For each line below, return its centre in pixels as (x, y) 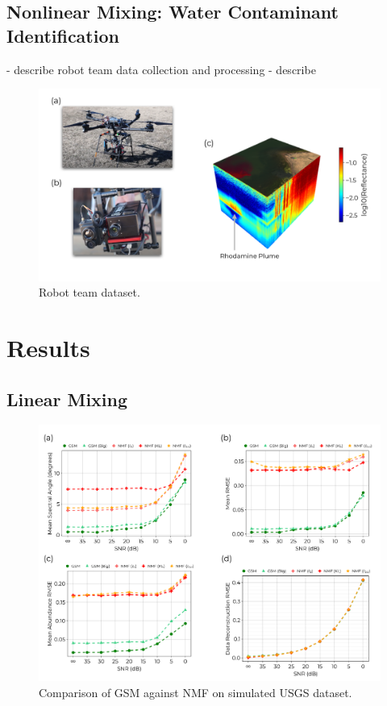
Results (48, 348)
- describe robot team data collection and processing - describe (161, 69)
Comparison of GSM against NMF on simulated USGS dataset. (196, 692)
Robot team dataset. (89, 292)
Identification (63, 35)
